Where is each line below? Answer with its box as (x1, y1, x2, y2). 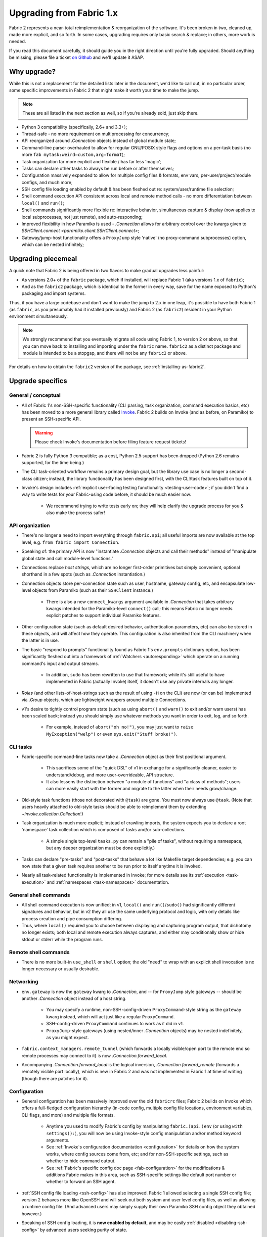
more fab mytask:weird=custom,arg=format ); (21, 151, 125, 158)
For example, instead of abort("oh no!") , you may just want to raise (46, 724, 194, 730)
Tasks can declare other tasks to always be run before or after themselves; (21, 165, 174, 171)
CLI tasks (9, 743, 32, 750)
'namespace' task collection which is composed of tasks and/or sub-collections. (21, 827, 185, 833)
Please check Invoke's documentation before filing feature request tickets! (35, 439, 186, 445)
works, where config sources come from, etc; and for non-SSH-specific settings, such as (46, 1151, 228, 1157)
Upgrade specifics (9, 377, 67, 385)
